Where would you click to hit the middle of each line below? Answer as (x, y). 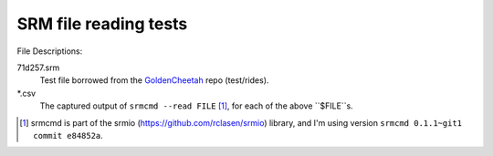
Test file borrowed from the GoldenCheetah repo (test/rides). (154, 80)
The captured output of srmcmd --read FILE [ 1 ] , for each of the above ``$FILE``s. (196, 106)
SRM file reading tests (102, 24)
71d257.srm (38, 68)
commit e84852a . (68, 135)
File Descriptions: (50, 51)
